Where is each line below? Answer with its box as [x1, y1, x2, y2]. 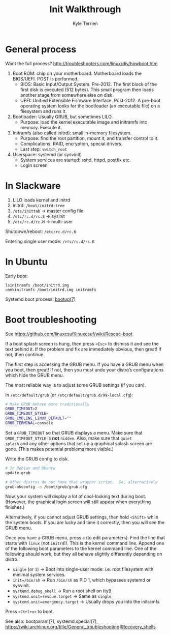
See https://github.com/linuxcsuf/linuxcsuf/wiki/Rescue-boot [5, 331, 133, 337]
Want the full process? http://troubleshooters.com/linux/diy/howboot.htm [5, 60, 158, 67]
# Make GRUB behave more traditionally [5, 401, 90, 407]
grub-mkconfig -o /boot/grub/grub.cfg [5, 484, 87, 489]
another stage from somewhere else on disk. [20, 92, 114, 98]
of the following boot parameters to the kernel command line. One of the [5, 545, 157, 552]
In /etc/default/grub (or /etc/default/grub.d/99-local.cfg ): [5, 392, 133, 398]
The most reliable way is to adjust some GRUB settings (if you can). [5, 382, 146, 388]
